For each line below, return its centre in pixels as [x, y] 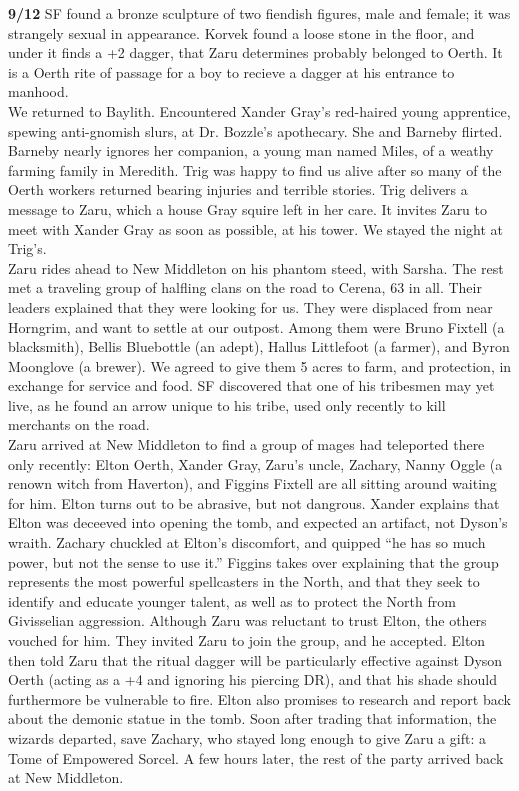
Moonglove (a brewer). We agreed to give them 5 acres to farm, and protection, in [260, 365]
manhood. [38, 91]
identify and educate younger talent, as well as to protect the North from [232, 600]
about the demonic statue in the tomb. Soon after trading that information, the [252, 718]
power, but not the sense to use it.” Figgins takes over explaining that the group [253, 561]
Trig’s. [27, 248]
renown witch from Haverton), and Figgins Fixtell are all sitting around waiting [252, 483]
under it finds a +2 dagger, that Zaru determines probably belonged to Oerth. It [255, 52]
